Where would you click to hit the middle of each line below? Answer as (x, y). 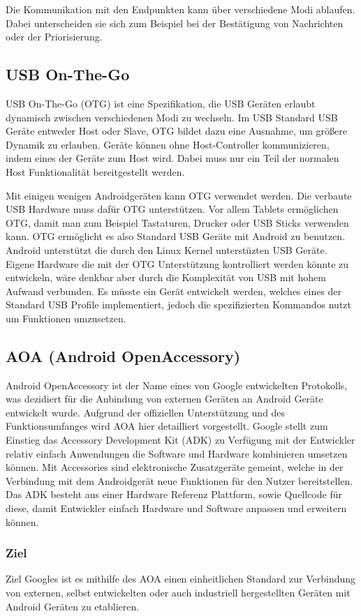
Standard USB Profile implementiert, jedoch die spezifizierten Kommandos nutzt (178, 305)
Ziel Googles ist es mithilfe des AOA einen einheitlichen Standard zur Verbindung (181, 579)
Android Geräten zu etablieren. (73, 606)
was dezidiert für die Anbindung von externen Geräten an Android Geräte (164, 399)
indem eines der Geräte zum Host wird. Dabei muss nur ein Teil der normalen (172, 158)
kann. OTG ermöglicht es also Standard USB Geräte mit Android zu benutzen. (176, 236)
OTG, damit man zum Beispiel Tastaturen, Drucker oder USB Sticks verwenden (177, 222)
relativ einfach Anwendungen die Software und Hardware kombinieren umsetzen (177, 453)
